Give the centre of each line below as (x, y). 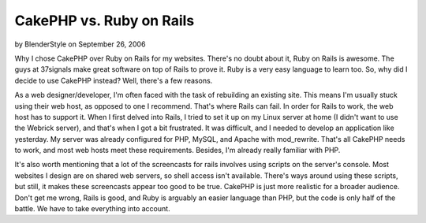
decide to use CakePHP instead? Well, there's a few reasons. (114, 80)
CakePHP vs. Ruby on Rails (105, 20)
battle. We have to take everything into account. (92, 209)
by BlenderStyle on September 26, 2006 (80, 44)
